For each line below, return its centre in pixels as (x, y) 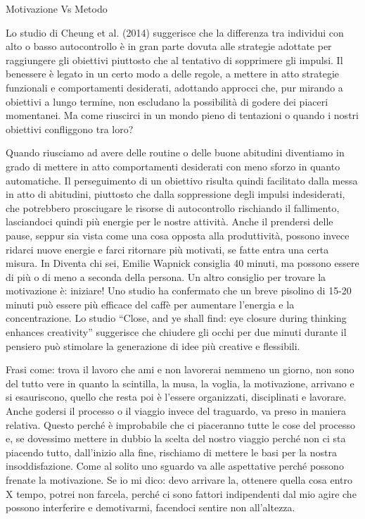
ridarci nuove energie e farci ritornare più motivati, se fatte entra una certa (167, 249)
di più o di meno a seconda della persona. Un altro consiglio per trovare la (166, 276)
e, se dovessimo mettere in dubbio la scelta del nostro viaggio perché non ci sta (176, 438)
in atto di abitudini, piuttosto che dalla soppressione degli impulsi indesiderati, (175, 194)
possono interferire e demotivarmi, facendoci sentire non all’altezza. (151, 507)
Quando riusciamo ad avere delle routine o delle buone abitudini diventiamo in (175, 152)
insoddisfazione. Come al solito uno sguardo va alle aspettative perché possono (175, 466)
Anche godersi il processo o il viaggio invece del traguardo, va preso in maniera (176, 411)
